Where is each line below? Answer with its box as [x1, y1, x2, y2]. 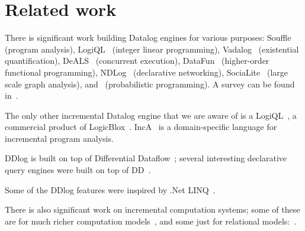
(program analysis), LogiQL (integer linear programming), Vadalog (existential [5, 43, 299, 55]
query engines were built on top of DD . [5, 164, 151, 176]
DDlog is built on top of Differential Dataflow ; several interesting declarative [5, 152, 287, 164]
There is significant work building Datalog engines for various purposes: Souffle [5, 31, 291, 44]
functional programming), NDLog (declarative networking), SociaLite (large [5, 66, 288, 78]
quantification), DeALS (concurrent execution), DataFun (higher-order [5, 54, 269, 67]
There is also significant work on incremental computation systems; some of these [5, 203, 300, 216]
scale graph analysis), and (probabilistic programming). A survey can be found [5, 77, 295, 90]
